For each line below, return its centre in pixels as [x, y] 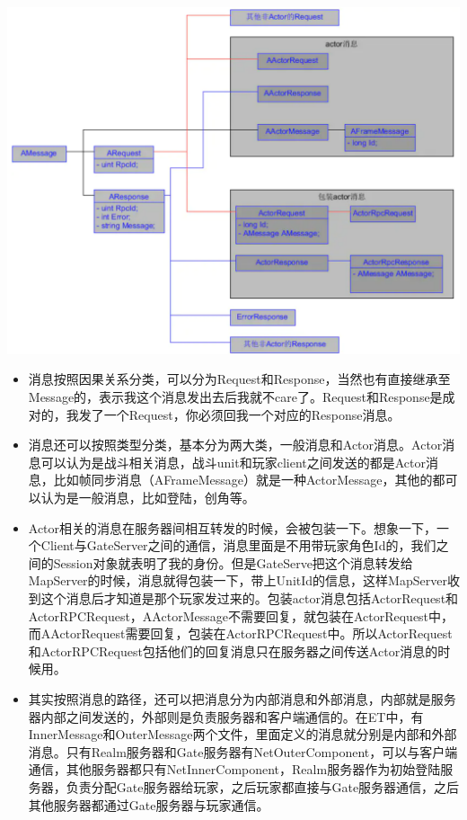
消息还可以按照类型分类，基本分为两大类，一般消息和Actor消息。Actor [235, 445]
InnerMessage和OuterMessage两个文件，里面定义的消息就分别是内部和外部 [242, 734]
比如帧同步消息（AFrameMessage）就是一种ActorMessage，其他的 [243, 480]
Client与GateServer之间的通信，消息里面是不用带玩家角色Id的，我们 [238, 545]
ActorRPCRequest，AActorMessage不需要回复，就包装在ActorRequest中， [241, 615]
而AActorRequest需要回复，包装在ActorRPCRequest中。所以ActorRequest [240, 633]
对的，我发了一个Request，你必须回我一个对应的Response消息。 [214, 414]
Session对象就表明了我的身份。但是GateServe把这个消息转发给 [233, 562]
